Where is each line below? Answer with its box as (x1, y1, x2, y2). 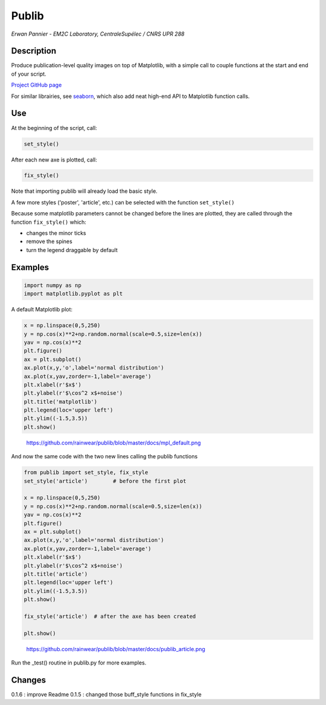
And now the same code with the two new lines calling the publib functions (11, 453, 198, 460)
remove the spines (26, 238, 72, 245)
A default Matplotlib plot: (11, 306, 72, 313)
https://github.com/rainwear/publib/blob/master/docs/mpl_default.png (26, 439, 202, 446)
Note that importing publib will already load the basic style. (11, 187, 158, 195)
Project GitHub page (11, 82, 62, 89)
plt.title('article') (24, 570, 88, 577)
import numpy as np (24, 282, 81, 288)
